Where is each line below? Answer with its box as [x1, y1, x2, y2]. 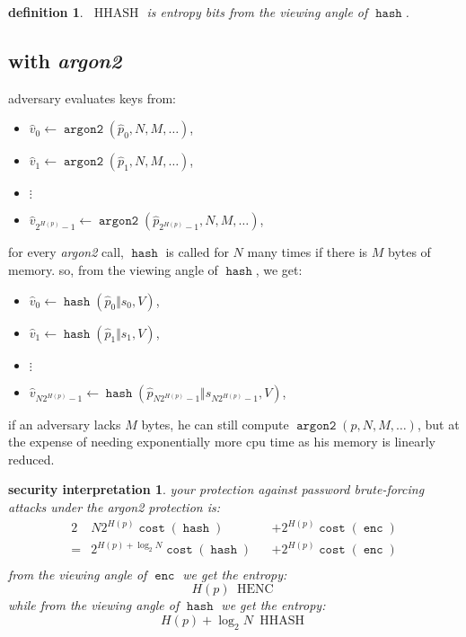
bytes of [387, 243, 431, 261]
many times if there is [247, 243, 368, 261]
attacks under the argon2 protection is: [8, 497, 220, 516]
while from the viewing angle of [8, 596, 180, 615]
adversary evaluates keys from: [8, 88, 176, 107]
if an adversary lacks [8, 414, 121, 433]
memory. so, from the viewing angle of [8, 260, 218, 279]
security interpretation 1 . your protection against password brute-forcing [8, 480, 425, 499]
